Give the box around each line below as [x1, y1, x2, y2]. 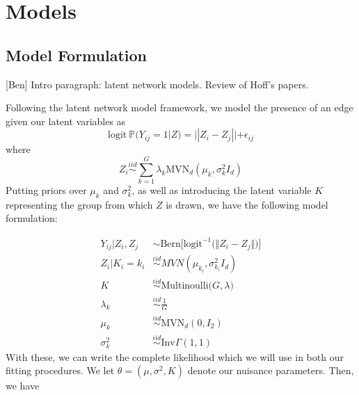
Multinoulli [161, 281, 209, 291]
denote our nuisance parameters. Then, [187, 363, 354, 378]
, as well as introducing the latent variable [131, 183, 312, 197]
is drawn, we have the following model [166, 197, 328, 211]
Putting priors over [6, 183, 87, 197]
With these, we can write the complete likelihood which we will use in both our [6, 349, 344, 364]
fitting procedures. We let [6, 363, 115, 378]
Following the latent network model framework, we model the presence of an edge [6, 100, 353, 115]
